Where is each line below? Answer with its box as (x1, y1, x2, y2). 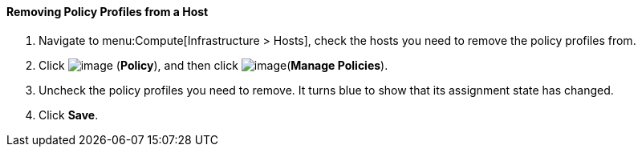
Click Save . (39, 107, 99, 122)
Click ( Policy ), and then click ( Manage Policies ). (39, 58, 388, 72)
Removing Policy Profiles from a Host (6, 5, 209, 18)
